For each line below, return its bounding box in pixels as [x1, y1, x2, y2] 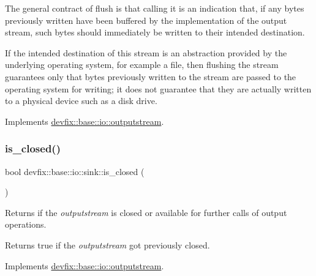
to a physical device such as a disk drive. [5, 94, 157, 107]
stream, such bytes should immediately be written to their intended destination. [5, 26, 305, 39]
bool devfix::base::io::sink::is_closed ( [5, 165, 145, 177]
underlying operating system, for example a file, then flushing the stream [5, 58, 279, 71]
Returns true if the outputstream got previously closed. [5, 238, 210, 251]
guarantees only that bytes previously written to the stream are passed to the [5, 70, 296, 83]
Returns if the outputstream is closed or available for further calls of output [5, 206, 287, 218]
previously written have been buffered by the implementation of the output [5, 13, 287, 26]
